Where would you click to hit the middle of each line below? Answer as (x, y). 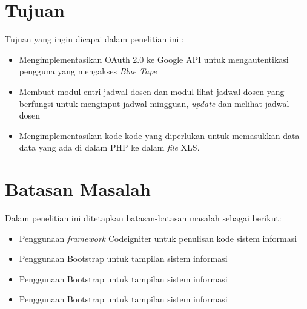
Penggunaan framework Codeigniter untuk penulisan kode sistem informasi (158, 238)
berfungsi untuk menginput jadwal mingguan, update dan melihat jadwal (154, 103)
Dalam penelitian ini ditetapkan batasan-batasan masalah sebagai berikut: (143, 218)
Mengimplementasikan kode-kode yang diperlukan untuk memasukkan (150, 135)
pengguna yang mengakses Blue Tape (88, 71)
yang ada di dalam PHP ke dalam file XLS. (119, 147)
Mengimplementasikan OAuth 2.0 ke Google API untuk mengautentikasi (154, 59)
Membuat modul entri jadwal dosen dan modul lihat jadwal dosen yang (152, 91)
